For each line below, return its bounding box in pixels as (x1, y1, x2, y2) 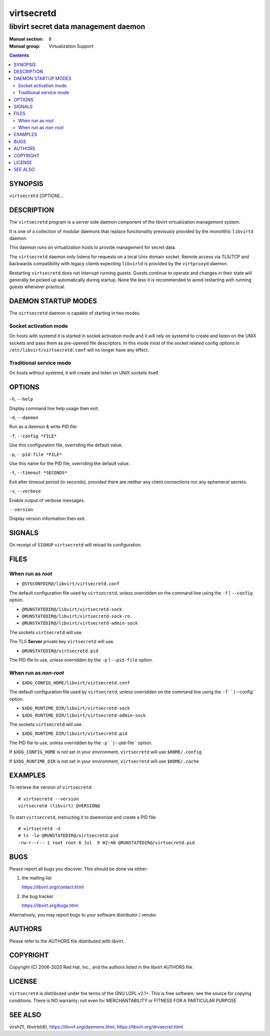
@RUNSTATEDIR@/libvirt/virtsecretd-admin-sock (21, 621, 138, 626)
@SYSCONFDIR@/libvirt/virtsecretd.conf (21, 581, 119, 587)
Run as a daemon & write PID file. (9, 423, 78, 430)
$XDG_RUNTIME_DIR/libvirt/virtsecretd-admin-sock (21, 712, 146, 718)
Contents (9, 53, 29, 59)
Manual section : (9, 36, 44, 42)
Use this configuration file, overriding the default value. (9, 442, 123, 448)
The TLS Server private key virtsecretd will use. (9, 639, 114, 645)
